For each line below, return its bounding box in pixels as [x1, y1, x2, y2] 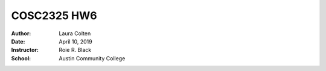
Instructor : [11, 47, 39, 54]
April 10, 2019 [59, 38, 93, 45]
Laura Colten [59, 30, 91, 37]
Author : [11, 30, 31, 37]
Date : [11, 38, 25, 45]
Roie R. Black [59, 47, 92, 54]
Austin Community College [59, 54, 126, 62]
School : [11, 54, 31, 62]
